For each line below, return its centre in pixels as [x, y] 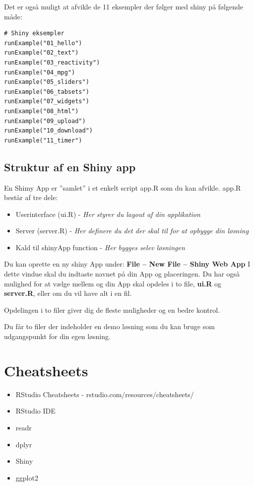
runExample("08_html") [41, 111]
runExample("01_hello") [43, 43]
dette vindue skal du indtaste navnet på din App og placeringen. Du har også [122, 274]
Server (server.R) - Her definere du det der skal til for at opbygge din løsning [132, 231]
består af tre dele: [31, 197]
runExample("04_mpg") [40, 72]
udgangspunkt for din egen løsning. [57, 336]
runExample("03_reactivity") [52, 62]
